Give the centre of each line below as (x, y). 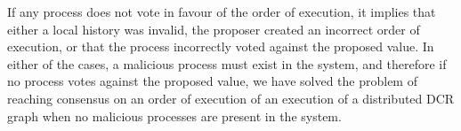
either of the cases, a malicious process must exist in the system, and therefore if (227, 63)
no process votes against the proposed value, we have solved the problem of (212, 81)
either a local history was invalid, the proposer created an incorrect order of (214, 29)
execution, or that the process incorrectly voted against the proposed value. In (221, 46)
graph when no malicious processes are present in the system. (174, 116)
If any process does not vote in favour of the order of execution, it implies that (222, 12)
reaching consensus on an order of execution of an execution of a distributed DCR (231, 98)
